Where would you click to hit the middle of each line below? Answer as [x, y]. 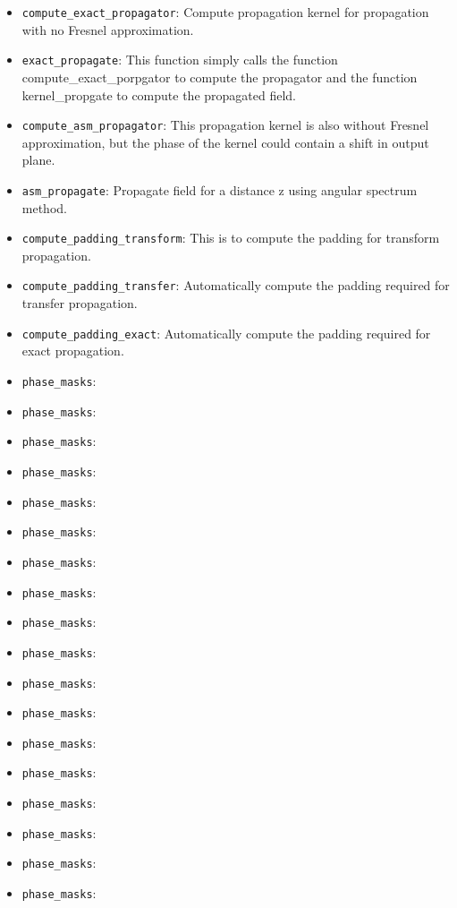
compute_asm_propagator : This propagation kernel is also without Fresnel [225, 125]
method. [44, 207]
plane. [38, 160]
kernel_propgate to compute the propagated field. [159, 94]
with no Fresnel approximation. [108, 29]
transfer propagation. [80, 303]
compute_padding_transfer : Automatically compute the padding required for [236, 285]
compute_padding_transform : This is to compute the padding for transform [231, 238]
